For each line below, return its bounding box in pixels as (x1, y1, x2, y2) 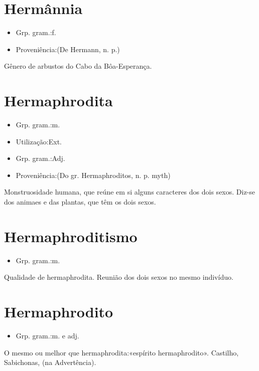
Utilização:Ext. (16, 136, 62, 146)
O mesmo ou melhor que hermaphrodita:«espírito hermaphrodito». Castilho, (4, 347, 239, 357)
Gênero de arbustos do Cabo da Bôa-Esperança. (4, 61, 152, 71)
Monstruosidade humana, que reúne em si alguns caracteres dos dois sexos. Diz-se (4, 187, 255, 197)
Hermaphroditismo (4, 226, 138, 246)
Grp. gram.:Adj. (16, 153, 65, 163)
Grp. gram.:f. (16, 27, 56, 38)
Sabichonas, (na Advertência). (4, 357, 96, 367)
